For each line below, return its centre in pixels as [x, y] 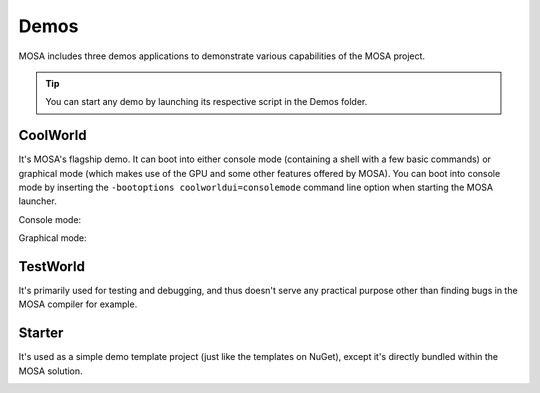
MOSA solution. [51, 371]
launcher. [37, 201]
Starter [41, 333]
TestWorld [51, 266]
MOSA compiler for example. [78, 304]
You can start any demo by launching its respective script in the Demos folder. [206, 102]
